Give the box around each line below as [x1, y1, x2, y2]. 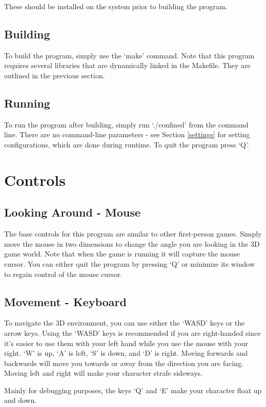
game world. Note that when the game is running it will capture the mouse [4, 248, 240, 259]
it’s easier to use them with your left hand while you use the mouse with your [4, 337, 249, 348]
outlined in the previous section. [4, 70, 105, 80]
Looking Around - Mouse [4, 204, 141, 220]
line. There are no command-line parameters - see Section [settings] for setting [4, 129, 250, 140]
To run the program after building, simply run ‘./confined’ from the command [4, 119, 249, 130]
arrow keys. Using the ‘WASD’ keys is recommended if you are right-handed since [4, 327, 261, 338]
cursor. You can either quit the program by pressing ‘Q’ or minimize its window [4, 258, 255, 269]
